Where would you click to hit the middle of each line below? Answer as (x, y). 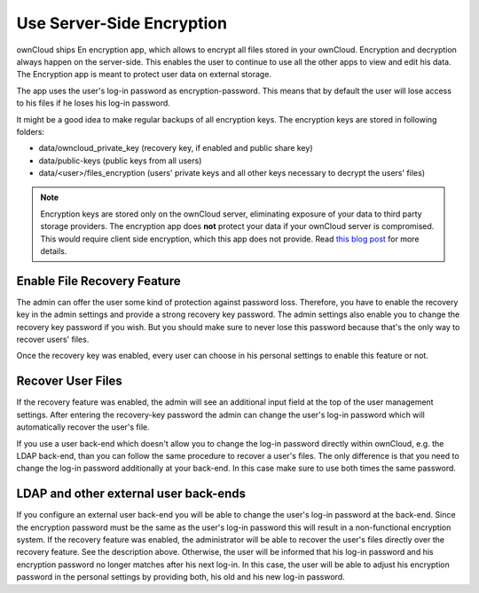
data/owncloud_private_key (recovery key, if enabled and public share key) (176, 148)
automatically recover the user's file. (83, 427)
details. (54, 251)
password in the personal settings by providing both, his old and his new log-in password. (181, 577)
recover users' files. (53, 340)
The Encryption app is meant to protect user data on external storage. (144, 75)
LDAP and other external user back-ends (131, 494)
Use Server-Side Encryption (122, 23)
